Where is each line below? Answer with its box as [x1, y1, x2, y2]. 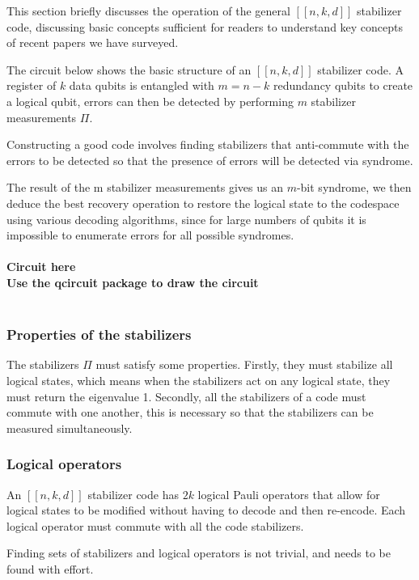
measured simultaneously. [6, 419, 133, 436]
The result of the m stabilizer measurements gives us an [6, 179, 283, 196]
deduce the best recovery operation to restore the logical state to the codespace [6, 194, 400, 211]
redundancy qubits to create [273, 77, 413, 94]
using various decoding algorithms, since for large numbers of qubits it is [6, 210, 366, 227]
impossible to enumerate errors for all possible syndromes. [6, 226, 294, 243]
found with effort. [6, 560, 94, 577]
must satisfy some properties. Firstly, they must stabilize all [95, 356, 393, 373]
